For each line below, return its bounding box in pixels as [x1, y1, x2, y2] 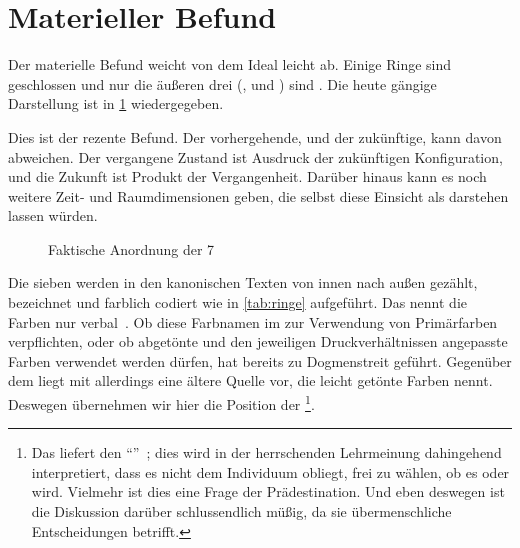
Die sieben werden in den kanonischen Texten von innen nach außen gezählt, [8, 272, 478, 293]
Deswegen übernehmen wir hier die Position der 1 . [8, 391, 315, 414]
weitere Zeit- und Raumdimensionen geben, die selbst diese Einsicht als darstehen [8, 185, 509, 206]
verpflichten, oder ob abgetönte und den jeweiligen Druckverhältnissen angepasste [8, 331, 508, 352]
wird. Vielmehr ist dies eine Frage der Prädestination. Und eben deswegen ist [31, 481, 505, 502]
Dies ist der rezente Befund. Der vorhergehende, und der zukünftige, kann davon [8, 126, 502, 147]
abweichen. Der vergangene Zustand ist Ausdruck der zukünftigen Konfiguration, [8, 146, 503, 167]
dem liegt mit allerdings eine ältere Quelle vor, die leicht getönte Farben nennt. [8, 370, 493, 391]
